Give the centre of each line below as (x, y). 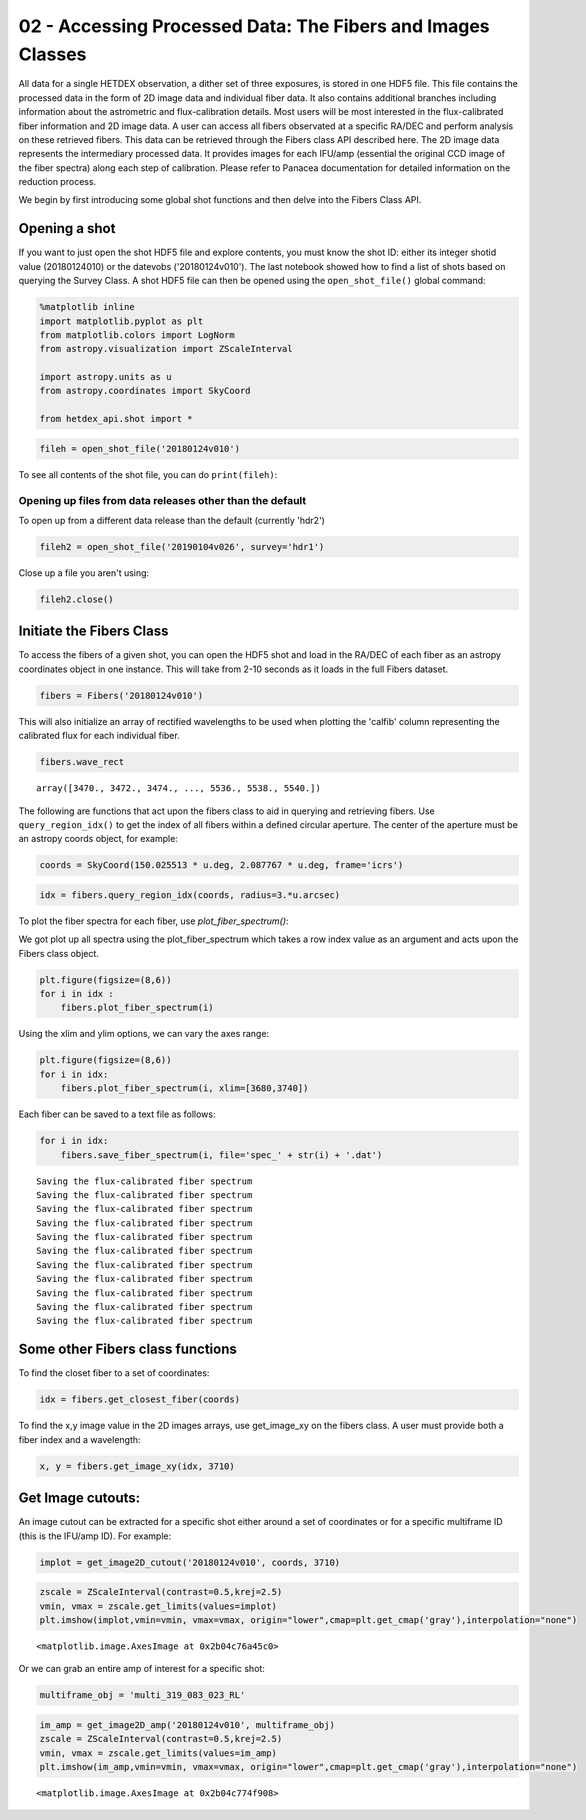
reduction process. (57, 182)
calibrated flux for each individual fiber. (99, 736)
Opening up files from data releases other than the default (162, 500)
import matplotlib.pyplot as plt (121, 321)
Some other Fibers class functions (127, 1349)
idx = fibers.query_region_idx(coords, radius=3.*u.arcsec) (190, 894)
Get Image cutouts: (79, 1498)
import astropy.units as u (105, 377)
